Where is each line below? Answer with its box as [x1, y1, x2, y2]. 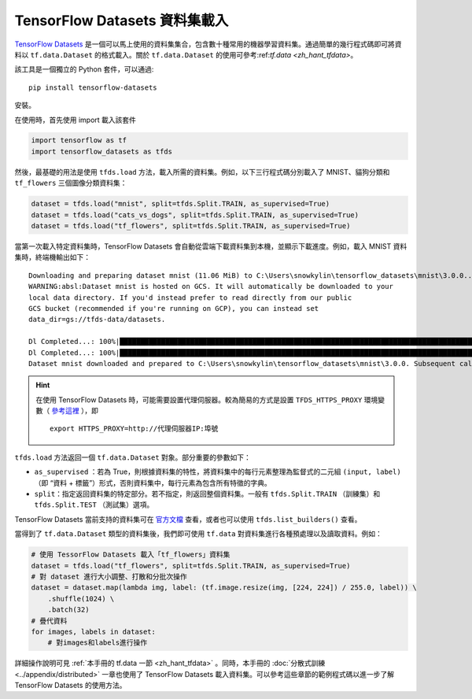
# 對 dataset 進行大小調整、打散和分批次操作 [31, 571, 188, 581]
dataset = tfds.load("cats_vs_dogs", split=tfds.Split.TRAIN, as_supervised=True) [31, 210, 360, 220]
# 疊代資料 [31, 616, 68, 625]
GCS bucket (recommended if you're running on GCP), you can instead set [28, 304, 319, 313]
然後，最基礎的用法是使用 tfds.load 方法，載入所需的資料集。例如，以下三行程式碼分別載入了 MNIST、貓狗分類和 [14, 167, 390, 176]
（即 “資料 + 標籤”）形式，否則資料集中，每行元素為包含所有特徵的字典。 [34, 478, 271, 487]
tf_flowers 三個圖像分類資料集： [14, 178, 127, 188]
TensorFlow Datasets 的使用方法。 [14, 681, 127, 690]
